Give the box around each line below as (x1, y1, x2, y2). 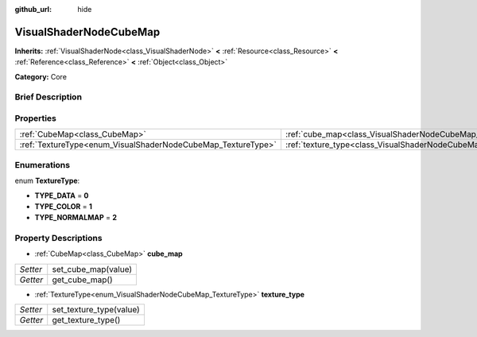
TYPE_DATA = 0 (34, 191, 89, 200)
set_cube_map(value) (52, 263, 133, 274)
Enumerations (14, 159, 71, 170)
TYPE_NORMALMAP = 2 (34, 213, 118, 223)
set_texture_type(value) (52, 304, 141, 316)
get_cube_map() (52, 274, 113, 285)
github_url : (14, 5, 52, 14)
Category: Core (14, 72, 68, 81)
